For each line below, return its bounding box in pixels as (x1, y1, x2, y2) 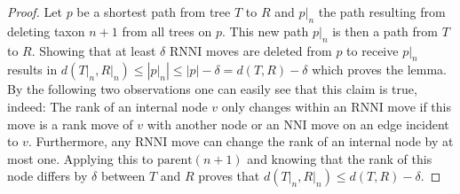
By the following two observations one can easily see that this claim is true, (7, 80, 417, 98)
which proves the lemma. (312, 60, 447, 79)
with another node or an (147, 114, 280, 133)
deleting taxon (7, 21, 85, 40)
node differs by (7, 167, 88, 185)
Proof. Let (7, 3, 62, 20)
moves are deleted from (206, 41, 332, 59)
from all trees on (122, 21, 212, 40)
